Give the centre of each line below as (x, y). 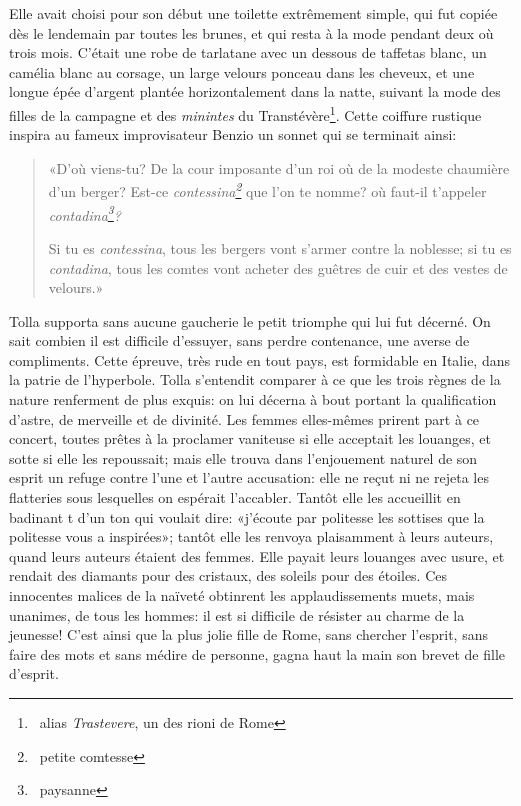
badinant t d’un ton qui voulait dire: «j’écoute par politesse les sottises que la (247, 516)
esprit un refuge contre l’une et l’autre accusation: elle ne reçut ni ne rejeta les (249, 477)
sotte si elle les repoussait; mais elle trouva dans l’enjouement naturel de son (243, 457)
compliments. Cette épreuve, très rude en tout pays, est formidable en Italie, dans (260, 359)
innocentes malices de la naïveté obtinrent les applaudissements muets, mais (242, 595)
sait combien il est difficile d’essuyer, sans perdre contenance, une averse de (239, 340)
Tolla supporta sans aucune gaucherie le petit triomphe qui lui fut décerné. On (250, 320)
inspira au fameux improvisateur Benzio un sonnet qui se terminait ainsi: (233, 134)
